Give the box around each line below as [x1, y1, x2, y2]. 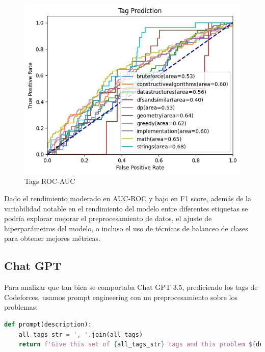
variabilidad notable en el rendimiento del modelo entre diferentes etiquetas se [4, 203, 248, 213]
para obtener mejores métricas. [4, 233, 100, 243]
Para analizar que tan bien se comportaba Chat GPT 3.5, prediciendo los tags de [4, 282, 258, 292]
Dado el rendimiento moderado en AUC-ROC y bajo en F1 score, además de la [4, 193, 251, 203]
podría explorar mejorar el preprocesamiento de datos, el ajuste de [4, 213, 212, 224]
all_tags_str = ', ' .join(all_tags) [18, 331, 143, 338]
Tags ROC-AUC [24, 176, 75, 186]
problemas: [4, 302, 38, 312]
